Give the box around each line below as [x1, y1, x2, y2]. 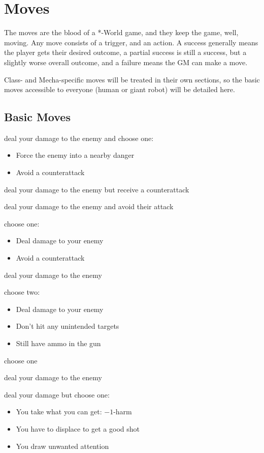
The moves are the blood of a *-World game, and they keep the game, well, [4, 27, 239, 38]
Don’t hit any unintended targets [16, 321, 119, 331]
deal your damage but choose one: [4, 389, 110, 400]
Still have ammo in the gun [16, 338, 101, 349]
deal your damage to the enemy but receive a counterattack [4, 184, 189, 194]
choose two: [4, 287, 40, 297]
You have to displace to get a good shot [16, 423, 140, 434]
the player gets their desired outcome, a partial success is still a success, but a [4, 47, 247, 58]
